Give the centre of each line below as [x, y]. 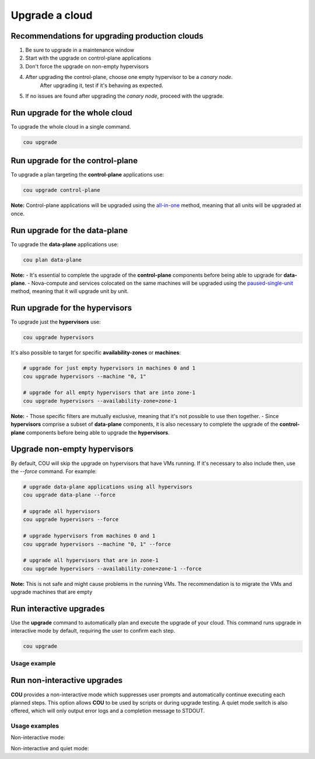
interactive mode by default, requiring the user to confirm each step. [93, 631]
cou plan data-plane [52, 260]
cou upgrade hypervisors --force [71, 520]
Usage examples [35, 726]
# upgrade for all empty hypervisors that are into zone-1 [109, 393]
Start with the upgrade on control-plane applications [88, 58]
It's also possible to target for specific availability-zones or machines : [96, 353]
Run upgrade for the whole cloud [71, 113]
